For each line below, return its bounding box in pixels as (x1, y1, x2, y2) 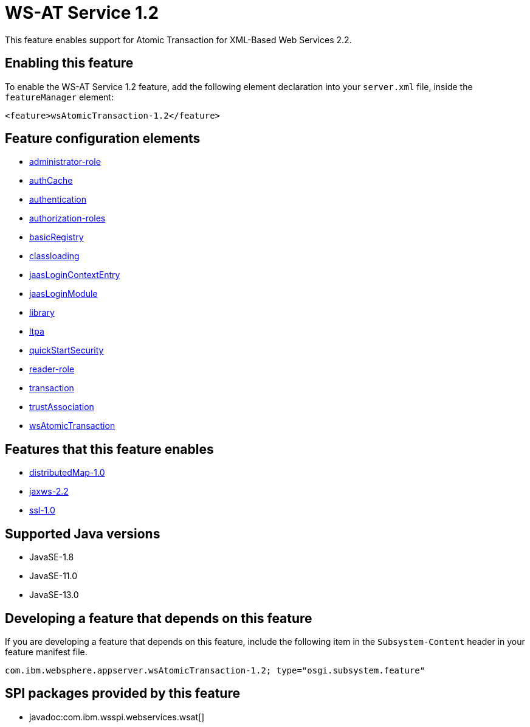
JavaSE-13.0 (29, 590, 79, 600)
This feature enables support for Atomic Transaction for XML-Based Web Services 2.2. (5, 34, 352, 45)
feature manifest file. (5, 646, 88, 657)
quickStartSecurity (29, 345, 104, 356)
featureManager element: (5, 91, 114, 102)
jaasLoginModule (29, 288, 98, 299)
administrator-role (29, 156, 101, 167)
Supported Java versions (5, 526, 160, 541)
